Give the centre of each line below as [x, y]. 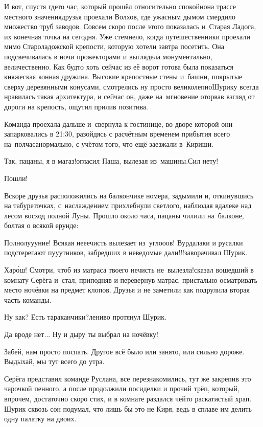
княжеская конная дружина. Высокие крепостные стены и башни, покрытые [123, 76]
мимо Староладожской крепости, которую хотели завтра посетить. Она [114, 46]
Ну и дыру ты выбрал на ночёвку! [105, 334]
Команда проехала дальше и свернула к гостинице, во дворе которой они [118, 123]
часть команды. [28, 299]
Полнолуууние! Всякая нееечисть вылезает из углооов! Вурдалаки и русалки [124, 242]
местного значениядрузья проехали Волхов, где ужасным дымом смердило [120, 16]
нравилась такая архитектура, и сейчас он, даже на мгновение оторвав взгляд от [129, 96]
